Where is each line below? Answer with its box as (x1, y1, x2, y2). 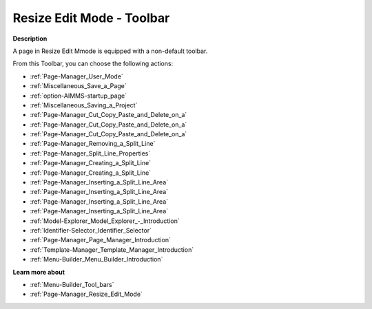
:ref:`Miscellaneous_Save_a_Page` (30, 82, 127, 90)
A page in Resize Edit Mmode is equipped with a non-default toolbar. (12, 47, 208, 55)
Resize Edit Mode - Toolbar (12, 10, 170, 25)
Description (12, 34, 48, 43)
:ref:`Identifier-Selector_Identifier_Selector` (30, 226, 152, 234)
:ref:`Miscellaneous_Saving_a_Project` (30, 100, 138, 109)
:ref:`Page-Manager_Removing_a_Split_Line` (30, 140, 156, 148)
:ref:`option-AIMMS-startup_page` (30, 92, 127, 100)
